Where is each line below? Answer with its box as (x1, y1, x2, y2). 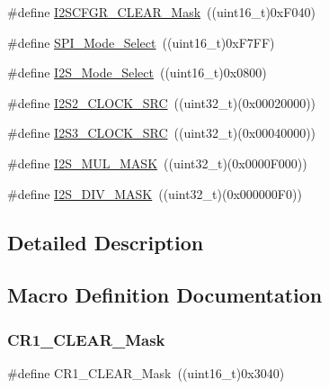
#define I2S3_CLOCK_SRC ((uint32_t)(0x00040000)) (7, 123, 316, 142)
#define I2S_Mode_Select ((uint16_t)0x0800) (7, 63, 267, 82)
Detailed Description (7, 228, 204, 256)
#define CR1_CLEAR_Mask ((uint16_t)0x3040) (7, 363, 285, 382)
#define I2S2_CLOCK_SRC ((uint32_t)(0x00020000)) (7, 93, 316, 112)
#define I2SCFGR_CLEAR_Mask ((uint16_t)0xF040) (7, 3, 316, 21)
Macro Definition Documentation (7, 281, 323, 309)
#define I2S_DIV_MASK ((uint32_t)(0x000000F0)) (7, 184, 302, 203)
